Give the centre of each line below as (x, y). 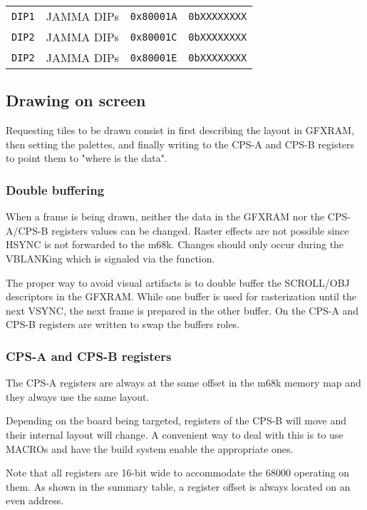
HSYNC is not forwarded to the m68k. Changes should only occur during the (175, 244)
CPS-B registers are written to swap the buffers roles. (123, 324)
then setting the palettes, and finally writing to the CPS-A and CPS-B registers (180, 144)
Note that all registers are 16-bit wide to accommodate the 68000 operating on (178, 473)
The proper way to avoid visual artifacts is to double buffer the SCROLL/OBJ (178, 282)
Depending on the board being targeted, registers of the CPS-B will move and (176, 420)
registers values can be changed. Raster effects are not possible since (200, 230)
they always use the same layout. (78, 396)
